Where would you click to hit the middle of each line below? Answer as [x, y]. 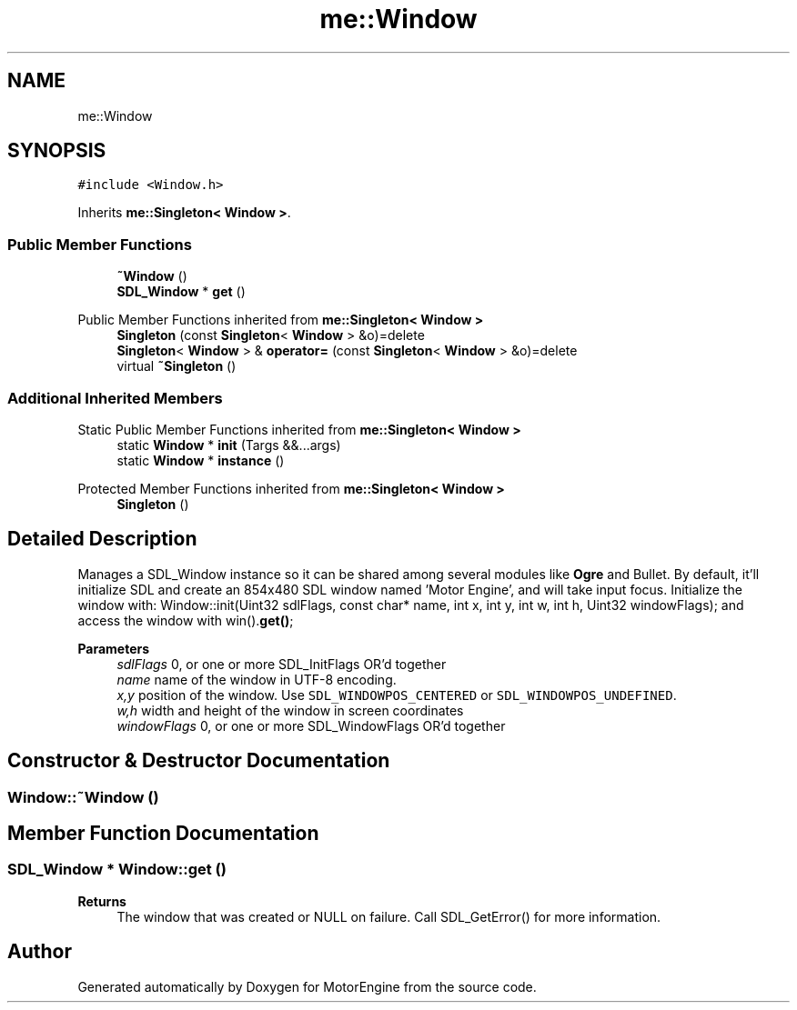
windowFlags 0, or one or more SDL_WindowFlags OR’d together [311, 725]
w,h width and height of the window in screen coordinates [290, 710]
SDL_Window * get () [181, 292]
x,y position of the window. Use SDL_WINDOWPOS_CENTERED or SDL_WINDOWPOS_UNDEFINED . [397, 695]
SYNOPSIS [57, 151]
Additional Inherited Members [115, 398]
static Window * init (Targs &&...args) [229, 445]
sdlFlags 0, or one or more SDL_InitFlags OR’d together [282, 664]
